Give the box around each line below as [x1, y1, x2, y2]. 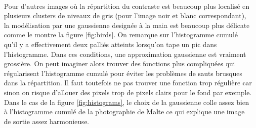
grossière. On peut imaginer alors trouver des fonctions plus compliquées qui [4, 58, 235, 69]
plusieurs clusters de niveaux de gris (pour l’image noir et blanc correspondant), [4, 10, 246, 21]
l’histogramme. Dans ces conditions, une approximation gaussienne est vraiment [4, 49, 246, 59]
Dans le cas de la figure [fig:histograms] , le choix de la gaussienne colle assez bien [4, 97, 249, 107]
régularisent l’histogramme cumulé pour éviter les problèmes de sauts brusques [4, 68, 242, 78]
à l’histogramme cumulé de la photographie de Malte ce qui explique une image [4, 106, 245, 117]
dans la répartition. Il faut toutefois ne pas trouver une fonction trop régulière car [4, 77, 252, 88]
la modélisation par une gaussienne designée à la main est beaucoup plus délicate [4, 20, 250, 30]
